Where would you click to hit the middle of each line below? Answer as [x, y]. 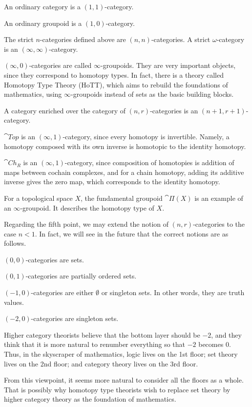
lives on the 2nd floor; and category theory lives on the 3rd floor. [101, 363]
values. [14, 302]
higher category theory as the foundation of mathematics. [90, 399]
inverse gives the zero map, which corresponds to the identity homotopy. [112, 182]
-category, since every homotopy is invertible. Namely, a [146, 136]
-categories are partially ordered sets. [81, 276]
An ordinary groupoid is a [43, 23]
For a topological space [38, 198]
